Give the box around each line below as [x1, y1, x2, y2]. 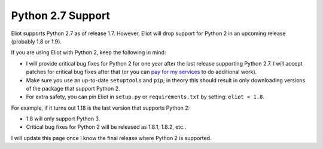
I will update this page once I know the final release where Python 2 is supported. [11, 134, 212, 141]
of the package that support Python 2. [26, 85, 120, 92]
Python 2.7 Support [11, 9, 111, 22]
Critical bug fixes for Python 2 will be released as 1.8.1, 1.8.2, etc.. [26, 123, 187, 131]
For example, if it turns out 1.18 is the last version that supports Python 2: [11, 104, 190, 111]
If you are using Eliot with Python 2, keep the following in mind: [11, 49, 166, 56]
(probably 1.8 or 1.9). [11, 38, 62, 45]
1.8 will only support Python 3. [26, 115, 100, 122]
